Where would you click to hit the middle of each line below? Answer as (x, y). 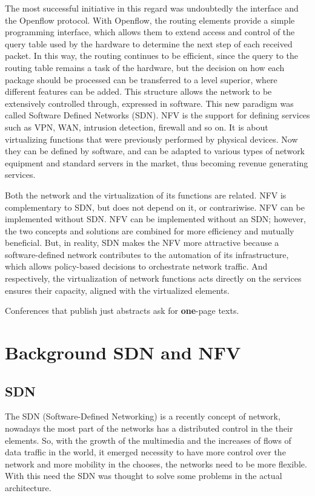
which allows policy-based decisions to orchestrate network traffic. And (136, 266)
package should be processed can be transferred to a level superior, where (141, 79)
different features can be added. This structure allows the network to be (138, 91)
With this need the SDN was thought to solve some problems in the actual (144, 476)
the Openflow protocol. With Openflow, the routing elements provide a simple (150, 20)
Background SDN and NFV (123, 352)
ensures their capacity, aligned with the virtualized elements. (117, 290)
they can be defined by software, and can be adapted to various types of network (155, 151)
